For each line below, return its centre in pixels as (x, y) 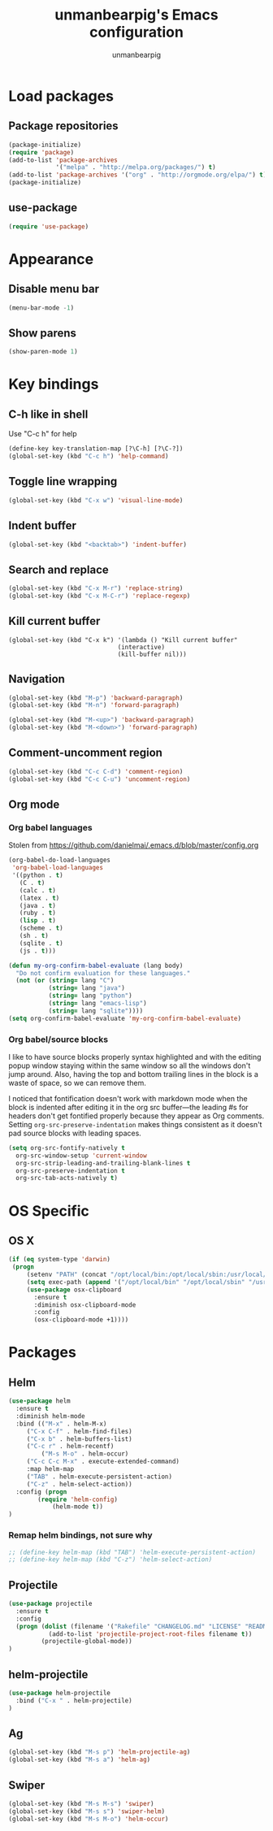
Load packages (61, 96)
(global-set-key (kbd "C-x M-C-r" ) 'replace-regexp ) (100, 596)
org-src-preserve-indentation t (71, 1171)
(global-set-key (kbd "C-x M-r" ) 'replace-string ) (96, 588)
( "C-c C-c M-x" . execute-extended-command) (103, 1462)
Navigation (37, 679)
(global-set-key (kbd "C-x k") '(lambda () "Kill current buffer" (123, 640)
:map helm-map (50, 1469)
